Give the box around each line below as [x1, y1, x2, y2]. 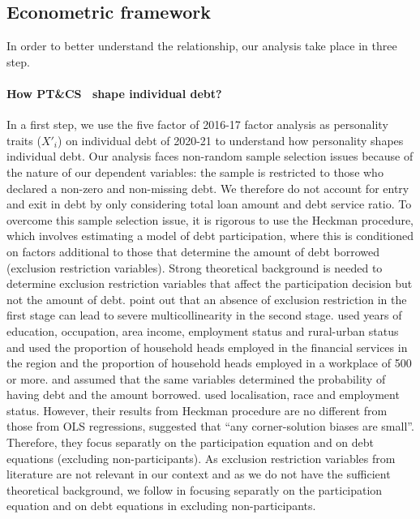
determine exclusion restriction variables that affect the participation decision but [6, 275, 413, 292]
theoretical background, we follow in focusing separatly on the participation [6, 481, 383, 498]
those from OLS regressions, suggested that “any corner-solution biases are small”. [6, 418, 414, 435]
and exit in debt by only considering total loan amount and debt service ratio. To [6, 195, 412, 212]
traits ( [6, 131, 41, 148]
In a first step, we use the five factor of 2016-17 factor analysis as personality [6, 116, 388, 133]
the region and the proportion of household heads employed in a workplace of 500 [6, 354, 412, 371]
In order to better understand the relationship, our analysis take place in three [6, 37, 397, 54]
